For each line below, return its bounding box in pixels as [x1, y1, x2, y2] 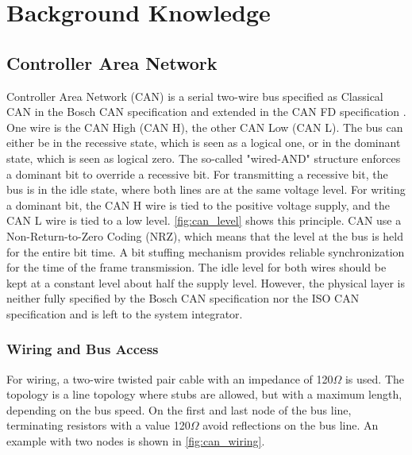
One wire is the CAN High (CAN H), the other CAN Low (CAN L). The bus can [6, 118, 403, 135]
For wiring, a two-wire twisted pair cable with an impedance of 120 [6, 370, 333, 387]
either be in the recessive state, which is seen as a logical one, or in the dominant [6, 134, 401, 151]
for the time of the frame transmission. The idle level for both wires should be [6, 259, 387, 276]
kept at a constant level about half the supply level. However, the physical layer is [6, 274, 406, 291]
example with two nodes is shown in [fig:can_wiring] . [6, 433, 265, 449]
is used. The [345, 370, 404, 387]
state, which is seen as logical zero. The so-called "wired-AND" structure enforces [6, 149, 401, 166]
